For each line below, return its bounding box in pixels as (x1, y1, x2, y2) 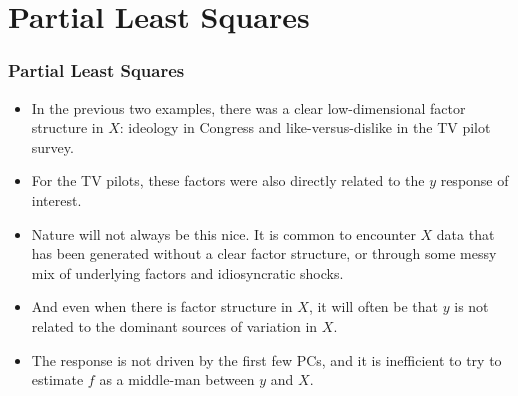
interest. (31, 189, 82, 210)
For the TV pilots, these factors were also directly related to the (31, 170, 425, 191)
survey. (31, 136, 74, 157)
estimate (31, 369, 84, 390)
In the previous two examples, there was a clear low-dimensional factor (31, 97, 466, 118)
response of (440, 170, 509, 191)
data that (436, 223, 495, 244)
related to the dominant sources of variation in (31, 315, 318, 336)
